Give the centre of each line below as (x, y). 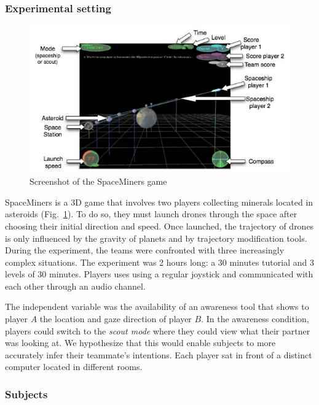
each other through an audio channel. (75, 286)
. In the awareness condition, (255, 319)
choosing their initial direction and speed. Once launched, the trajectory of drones (159, 226)
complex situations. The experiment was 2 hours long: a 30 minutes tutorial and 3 (159, 262)
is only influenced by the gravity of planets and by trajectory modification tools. (156, 238)
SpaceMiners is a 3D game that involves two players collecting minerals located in (159, 202)
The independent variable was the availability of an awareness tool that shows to (157, 307)
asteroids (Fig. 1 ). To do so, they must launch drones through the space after (151, 214)
